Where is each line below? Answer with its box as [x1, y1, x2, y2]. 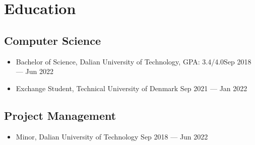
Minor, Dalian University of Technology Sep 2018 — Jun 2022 [16, 131, 208, 141]
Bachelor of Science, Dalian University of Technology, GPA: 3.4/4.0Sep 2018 [16, 56, 251, 66]
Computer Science [4, 32, 101, 48]
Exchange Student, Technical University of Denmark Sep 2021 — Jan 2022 [16, 83, 247, 93]
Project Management [4, 107, 116, 123]
